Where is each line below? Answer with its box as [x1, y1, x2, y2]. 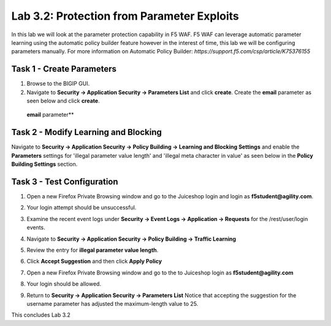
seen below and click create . [26, 97, 101, 104]
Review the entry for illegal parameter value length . [26, 246, 159, 254]
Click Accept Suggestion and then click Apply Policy [26, 258, 162, 265]
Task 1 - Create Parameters [11, 64, 116, 74]
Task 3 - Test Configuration [11, 176, 119, 187]
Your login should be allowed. [26, 280, 101, 288]
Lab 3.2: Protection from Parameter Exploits [11, 9, 239, 23]
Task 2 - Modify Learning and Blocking [11, 127, 162, 138]
